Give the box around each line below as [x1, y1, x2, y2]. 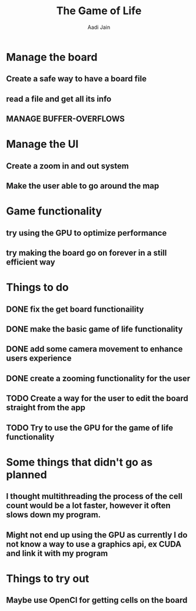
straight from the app [6, 402, 85, 413]
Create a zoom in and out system [6, 161, 129, 171]
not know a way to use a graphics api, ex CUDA [6, 539, 181, 549]
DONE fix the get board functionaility [6, 304, 144, 314]
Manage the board [6, 50, 98, 64]
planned [6, 468, 47, 481]
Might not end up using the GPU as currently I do [6, 530, 188, 540]
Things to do [6, 281, 69, 294]
